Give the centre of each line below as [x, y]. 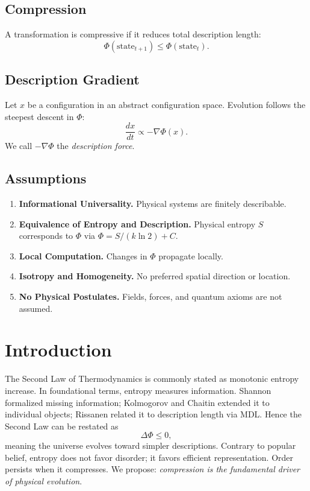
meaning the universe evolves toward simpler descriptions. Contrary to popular [150, 445]
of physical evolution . [44, 481]
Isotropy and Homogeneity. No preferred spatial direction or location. [155, 276]
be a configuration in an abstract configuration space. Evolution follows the [166, 104]
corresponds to [46, 236]
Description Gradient [72, 79]
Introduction [58, 350]
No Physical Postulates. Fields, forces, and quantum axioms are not [150, 296]
